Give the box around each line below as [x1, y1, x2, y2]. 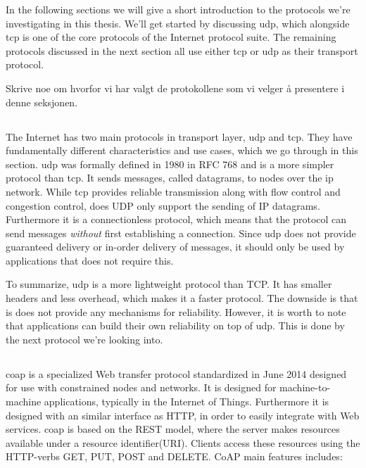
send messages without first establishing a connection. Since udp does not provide [6, 225, 356, 240]
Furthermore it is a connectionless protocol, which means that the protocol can [6, 212, 347, 227]
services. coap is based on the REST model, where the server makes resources [6, 422, 340, 436]
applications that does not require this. [6, 253, 174, 267]
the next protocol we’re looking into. [6, 331, 163, 346]
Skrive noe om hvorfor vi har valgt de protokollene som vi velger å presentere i [6, 80, 345, 95]
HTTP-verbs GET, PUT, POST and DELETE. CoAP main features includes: [6, 449, 343, 464]
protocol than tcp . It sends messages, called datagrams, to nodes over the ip [6, 170, 334, 185]
